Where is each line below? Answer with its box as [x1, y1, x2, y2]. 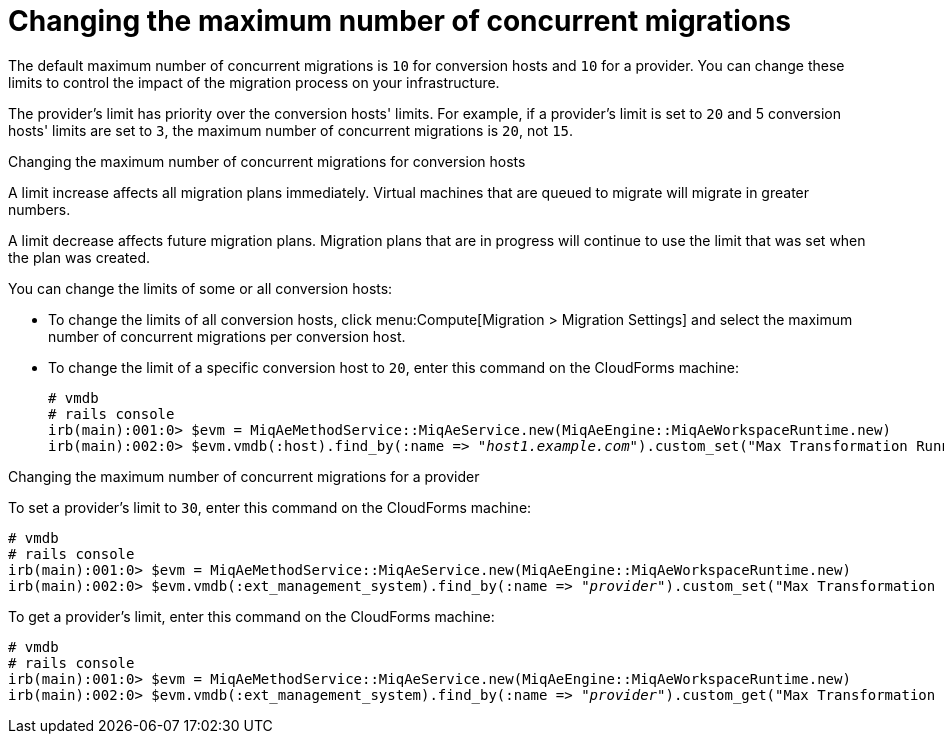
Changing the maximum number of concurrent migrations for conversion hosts [8, 152, 526, 170]
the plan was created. [8, 248, 151, 266]
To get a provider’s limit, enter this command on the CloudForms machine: [8, 607, 495, 625]
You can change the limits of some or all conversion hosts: [8, 279, 393, 297]
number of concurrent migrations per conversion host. [48, 327, 406, 345]
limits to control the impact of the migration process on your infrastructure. [8, 73, 500, 91]
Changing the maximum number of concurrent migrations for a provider [8, 467, 480, 485]
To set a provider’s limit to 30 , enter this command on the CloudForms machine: [8, 498, 532, 516]
